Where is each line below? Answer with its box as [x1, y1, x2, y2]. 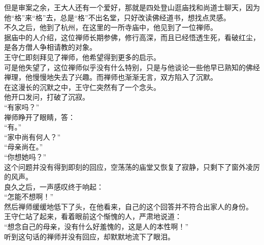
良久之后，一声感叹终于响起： [4, 181, 104, 192]
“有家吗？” [4, 101, 40, 112]
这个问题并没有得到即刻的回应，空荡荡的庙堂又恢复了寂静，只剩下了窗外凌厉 [4, 161, 260, 172]
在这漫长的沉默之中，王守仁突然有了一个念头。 [4, 81, 160, 92]
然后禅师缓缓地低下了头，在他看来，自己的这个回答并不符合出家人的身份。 [4, 201, 253, 211]
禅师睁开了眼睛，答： [4, 111, 75, 122]
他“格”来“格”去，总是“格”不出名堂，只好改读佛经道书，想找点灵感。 [4, 12, 230, 22]
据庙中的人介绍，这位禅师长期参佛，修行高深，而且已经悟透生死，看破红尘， [4, 32, 260, 42]
